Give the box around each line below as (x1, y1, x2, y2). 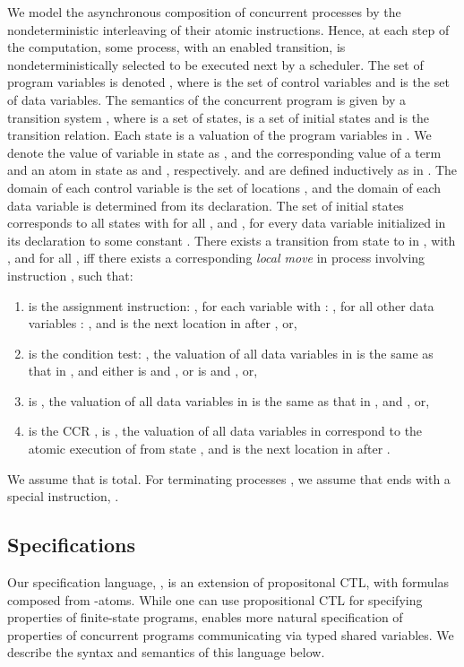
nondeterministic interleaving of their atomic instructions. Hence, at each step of (7, 20, 450, 39)
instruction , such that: (7, 265, 133, 284)
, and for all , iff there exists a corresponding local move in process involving (7, 248, 425, 267)
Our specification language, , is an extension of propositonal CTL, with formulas (7, 573, 450, 592)
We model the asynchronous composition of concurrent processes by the (7, 3, 401, 21)
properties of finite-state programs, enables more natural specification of (7, 608, 403, 627)
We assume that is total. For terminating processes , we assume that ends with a (7, 469, 451, 488)
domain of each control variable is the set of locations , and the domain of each (7, 178, 442, 196)
